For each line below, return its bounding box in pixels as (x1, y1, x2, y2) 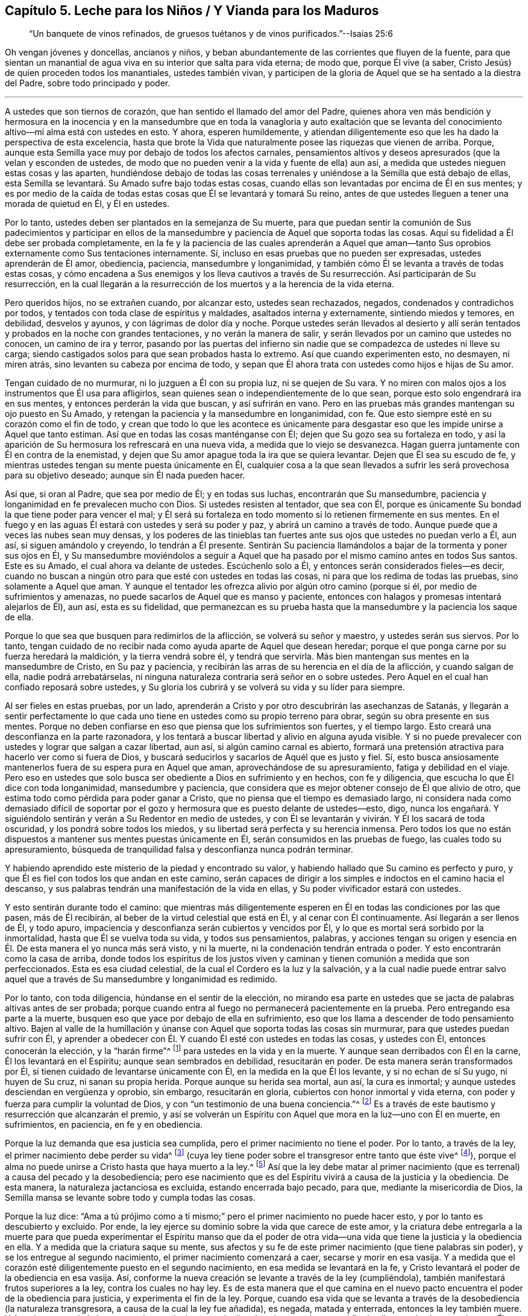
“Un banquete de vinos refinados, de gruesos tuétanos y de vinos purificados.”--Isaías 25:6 (29, 28, 393, 39)
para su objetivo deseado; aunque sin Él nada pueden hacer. (5, 470, 245, 481)
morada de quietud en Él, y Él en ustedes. (5, 199, 170, 209)
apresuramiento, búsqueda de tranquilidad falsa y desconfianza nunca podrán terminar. (5, 844, 353, 855)
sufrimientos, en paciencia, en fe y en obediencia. (5, 1119, 203, 1130)
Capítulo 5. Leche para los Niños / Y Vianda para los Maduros (5, 3, 379, 18)
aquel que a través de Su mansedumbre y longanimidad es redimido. (5, 974, 278, 985)
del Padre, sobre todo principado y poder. (5, 78, 171, 89)
